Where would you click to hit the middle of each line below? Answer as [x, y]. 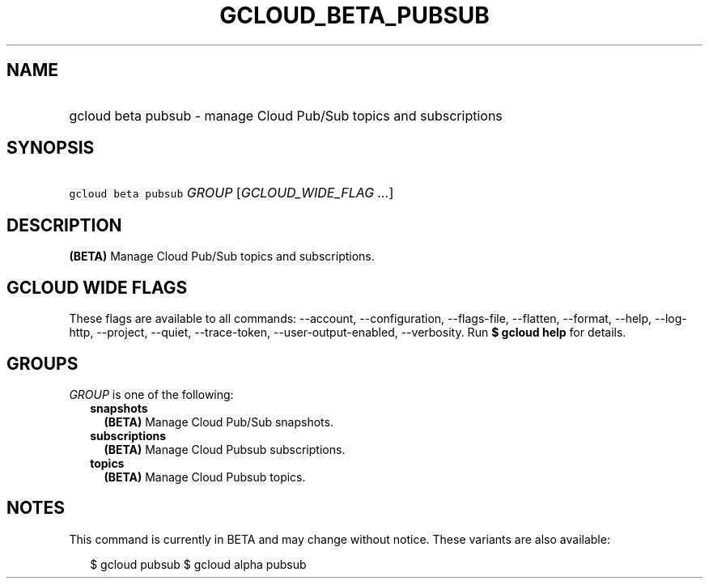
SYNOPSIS [51, 148]
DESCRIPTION [64, 225]
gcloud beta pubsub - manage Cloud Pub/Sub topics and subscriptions [286, 115]
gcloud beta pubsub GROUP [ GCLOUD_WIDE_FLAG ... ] [231, 193]
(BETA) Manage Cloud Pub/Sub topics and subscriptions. [222, 256]
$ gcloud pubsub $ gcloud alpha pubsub [198, 564]
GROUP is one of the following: [151, 394]
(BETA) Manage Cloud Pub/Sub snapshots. [219, 422]
